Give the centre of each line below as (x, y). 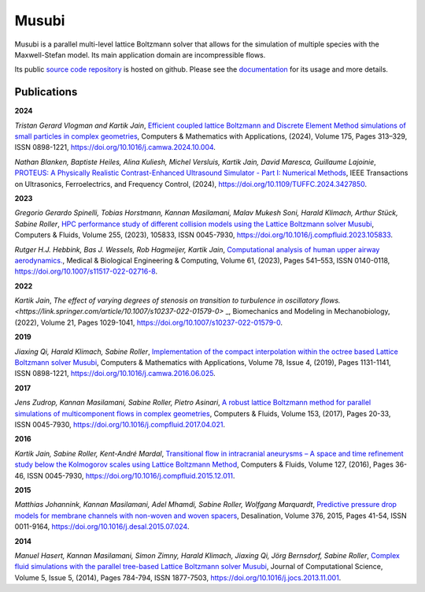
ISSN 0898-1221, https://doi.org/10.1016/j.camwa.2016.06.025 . (115, 374)
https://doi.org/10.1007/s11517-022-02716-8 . (86, 271)
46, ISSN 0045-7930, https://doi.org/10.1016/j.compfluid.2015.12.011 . (125, 475)
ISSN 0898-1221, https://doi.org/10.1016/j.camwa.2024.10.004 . (115, 147)
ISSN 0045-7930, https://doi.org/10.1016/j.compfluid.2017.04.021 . (120, 424)
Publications (46, 92)
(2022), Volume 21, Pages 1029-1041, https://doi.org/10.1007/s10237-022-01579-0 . (149, 322)
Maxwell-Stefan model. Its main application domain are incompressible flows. (140, 54)
